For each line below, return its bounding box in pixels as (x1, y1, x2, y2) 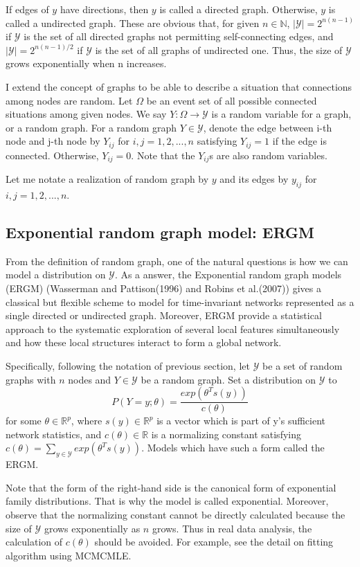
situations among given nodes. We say (6, 107, 167, 121)
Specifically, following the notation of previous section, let (6, 359, 250, 372)
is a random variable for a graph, (211, 107, 352, 121)
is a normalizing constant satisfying (151, 426, 301, 441)
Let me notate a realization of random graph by (6, 172, 209, 186)
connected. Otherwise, (6, 147, 99, 162)
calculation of (6, 534, 63, 549)
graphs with (6, 372, 56, 386)
